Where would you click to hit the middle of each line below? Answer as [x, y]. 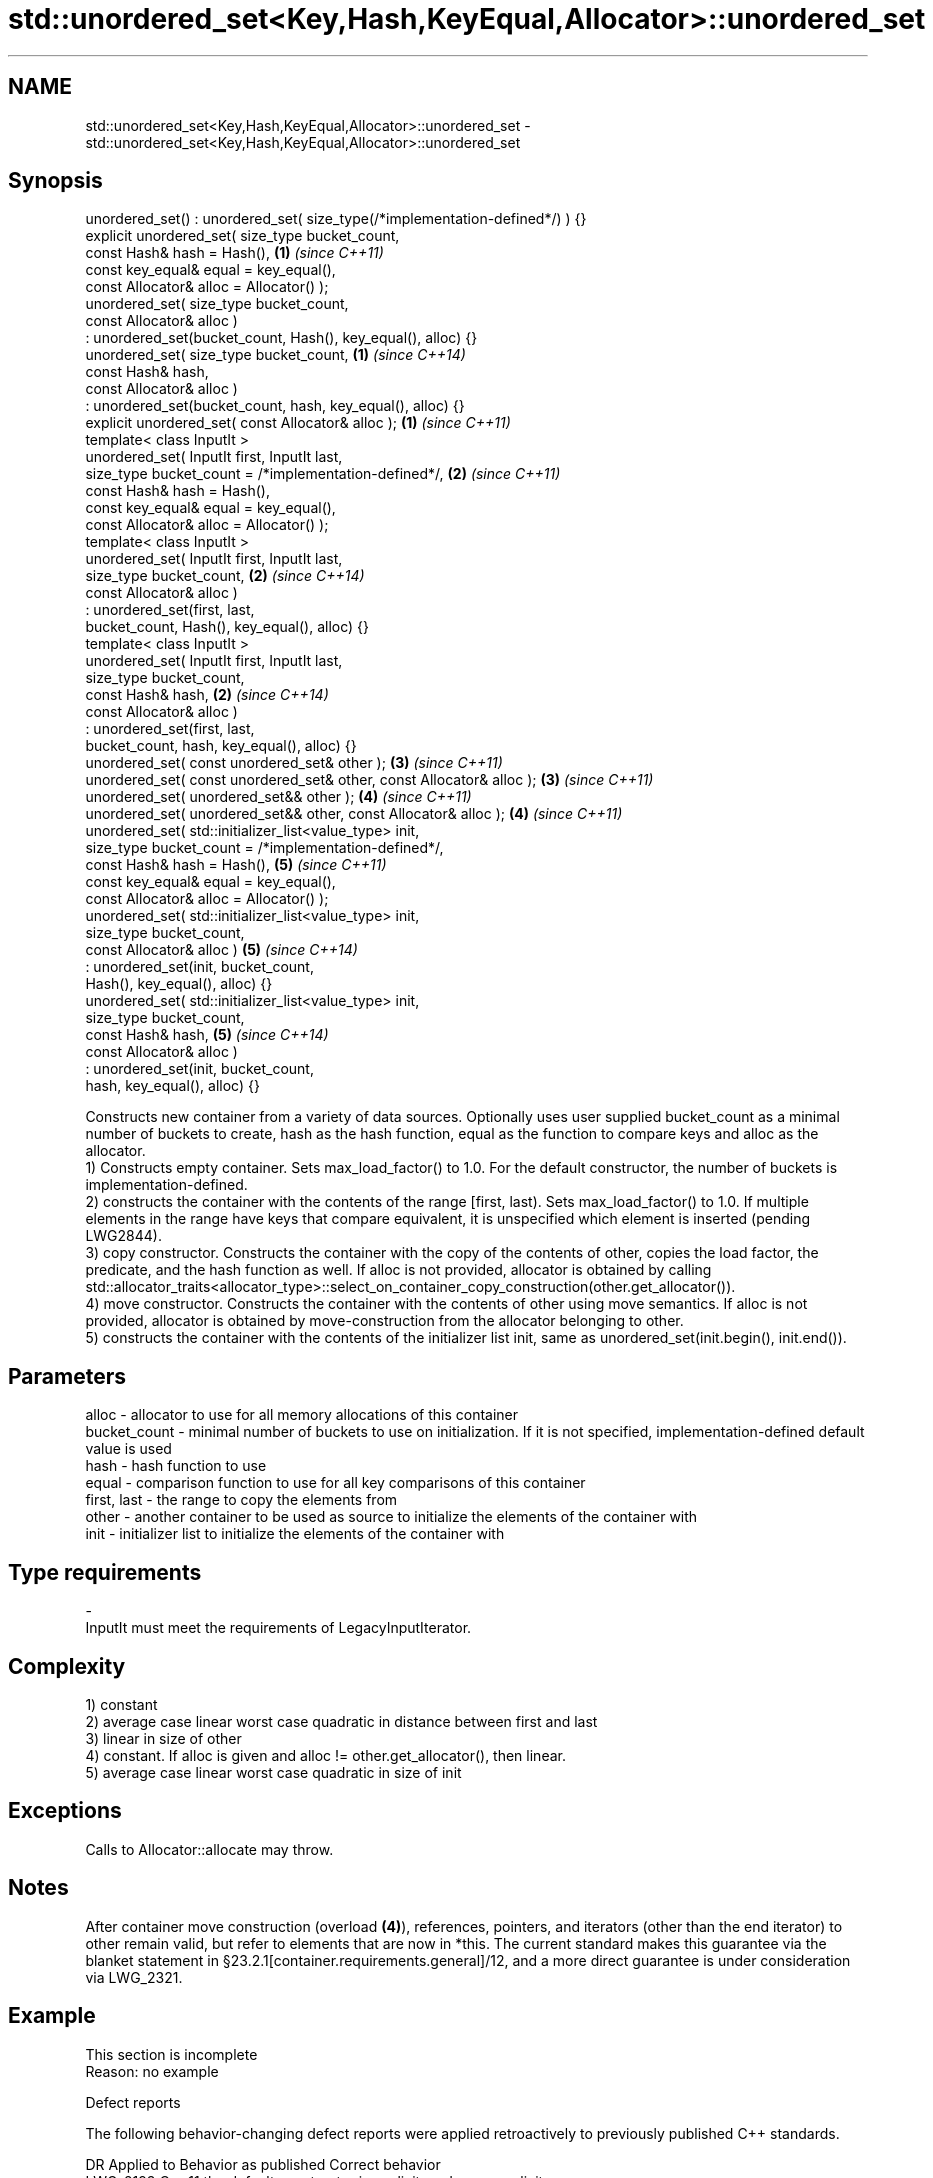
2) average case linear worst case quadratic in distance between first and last [341, 1721]
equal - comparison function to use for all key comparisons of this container [335, 1483]
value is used [128, 1449]
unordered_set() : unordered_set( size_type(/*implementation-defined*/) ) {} [336, 219]
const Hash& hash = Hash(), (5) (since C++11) [236, 865]
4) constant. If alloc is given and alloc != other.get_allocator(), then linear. [325, 1755]
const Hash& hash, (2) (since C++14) [207, 695]
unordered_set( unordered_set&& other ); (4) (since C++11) [278, 797]
